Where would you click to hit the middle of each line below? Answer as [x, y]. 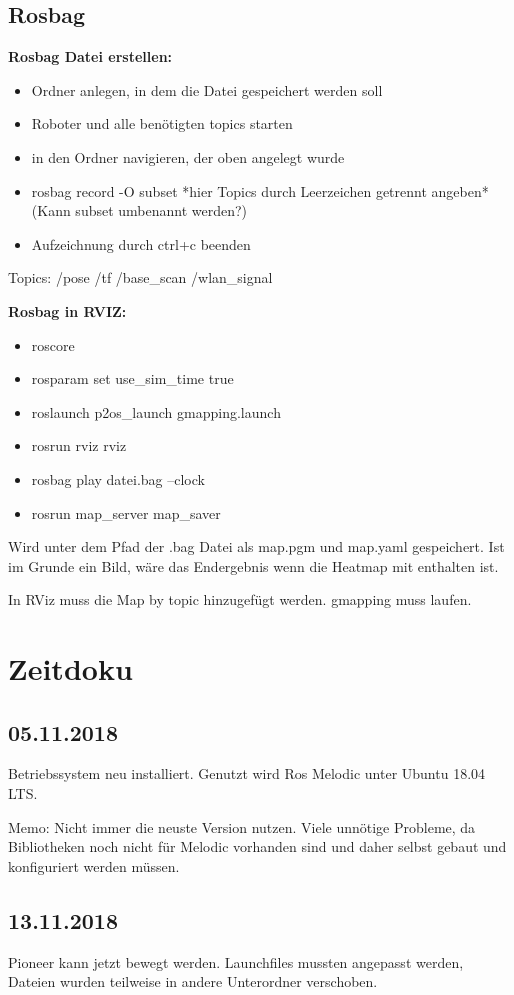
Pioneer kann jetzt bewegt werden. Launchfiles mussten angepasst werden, [236, 961]
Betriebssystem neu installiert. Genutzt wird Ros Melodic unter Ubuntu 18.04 [247, 773]
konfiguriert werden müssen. [94, 865]
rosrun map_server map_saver [126, 512]
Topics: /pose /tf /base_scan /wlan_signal [140, 277]
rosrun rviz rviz [79, 445]
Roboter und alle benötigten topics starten [162, 123]
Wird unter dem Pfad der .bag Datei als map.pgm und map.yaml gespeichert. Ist [256, 546]
